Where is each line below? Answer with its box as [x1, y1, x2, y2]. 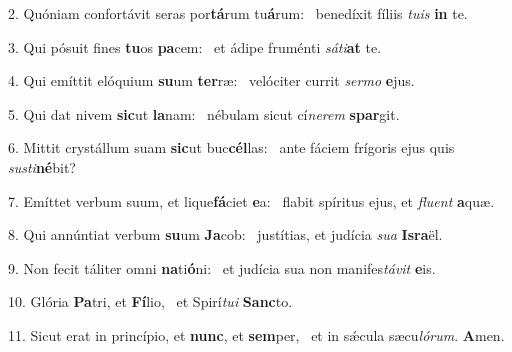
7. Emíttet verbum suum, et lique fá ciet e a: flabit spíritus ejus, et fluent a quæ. [8, 190, 495, 211]
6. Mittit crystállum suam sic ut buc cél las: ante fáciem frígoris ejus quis [8, 137, 455, 158]
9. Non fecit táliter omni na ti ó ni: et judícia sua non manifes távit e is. [8, 257, 436, 278]
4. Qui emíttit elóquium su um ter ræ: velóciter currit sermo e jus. [8, 70, 415, 91]
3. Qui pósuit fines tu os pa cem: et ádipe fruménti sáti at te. [8, 36, 382, 57]
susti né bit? [8, 156, 76, 177]
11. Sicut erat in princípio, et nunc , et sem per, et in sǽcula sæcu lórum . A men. [8, 324, 505, 345]
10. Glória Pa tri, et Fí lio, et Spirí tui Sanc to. [8, 291, 293, 312]
